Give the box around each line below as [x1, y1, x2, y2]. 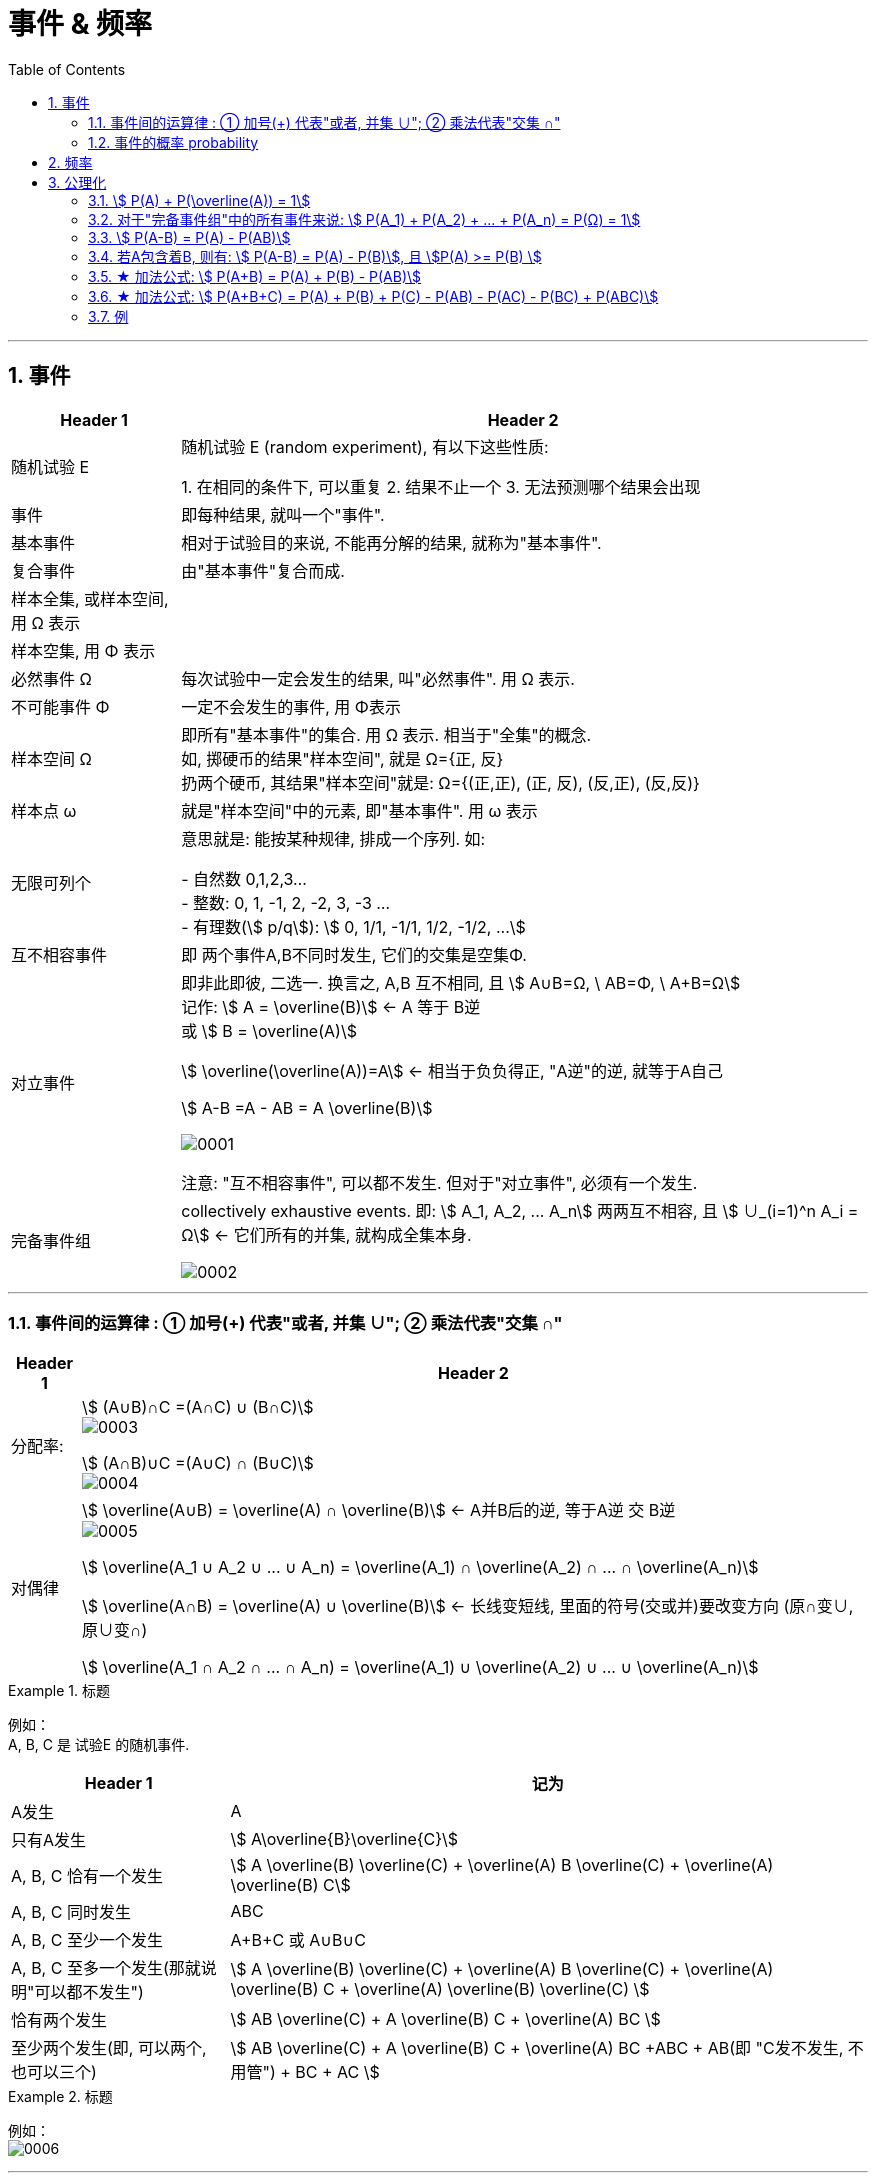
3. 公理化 [48, 173, 107, 191]
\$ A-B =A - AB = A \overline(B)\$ [181, 1097, 433, 1118]
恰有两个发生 [11, 2010, 108, 2031]
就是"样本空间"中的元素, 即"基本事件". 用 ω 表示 [181, 800, 538, 821]
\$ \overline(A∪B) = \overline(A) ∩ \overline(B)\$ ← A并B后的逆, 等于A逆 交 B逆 [81, 1500, 676, 1521]
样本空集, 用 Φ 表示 [11, 640, 156, 661]
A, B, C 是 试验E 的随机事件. [8, 1736, 190, 1754]
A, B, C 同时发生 [11, 1902, 131, 1923]
